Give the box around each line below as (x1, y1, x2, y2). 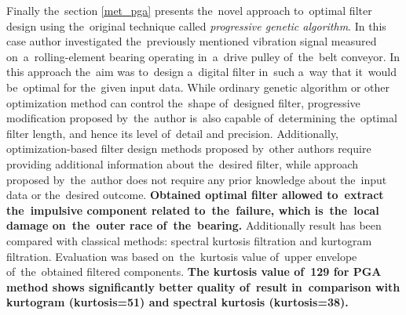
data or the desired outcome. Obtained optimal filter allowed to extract (6, 186, 384, 203)
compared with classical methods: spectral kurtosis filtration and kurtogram (6, 232, 372, 248)
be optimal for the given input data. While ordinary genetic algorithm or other (6, 78, 390, 95)
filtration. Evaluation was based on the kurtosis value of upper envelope (6, 248, 357, 264)
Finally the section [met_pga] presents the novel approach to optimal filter (6, 2, 372, 18)
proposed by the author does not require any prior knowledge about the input (6, 171, 387, 187)
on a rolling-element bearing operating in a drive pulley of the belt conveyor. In (6, 48, 401, 64)
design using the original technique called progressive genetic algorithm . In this (6, 17, 386, 34)
